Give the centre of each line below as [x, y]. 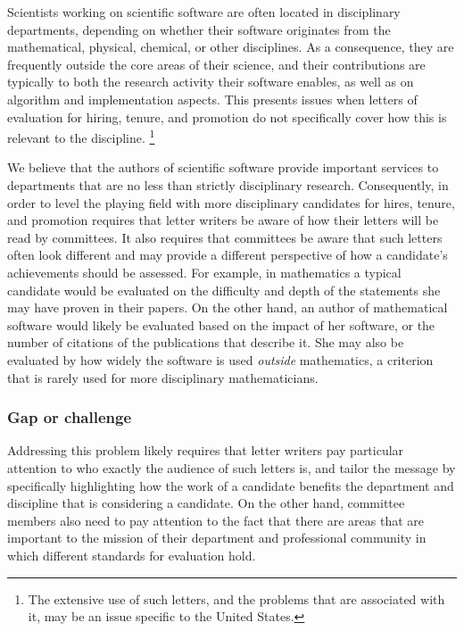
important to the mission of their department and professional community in [217, 538]
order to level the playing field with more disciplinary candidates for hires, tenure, [231, 202]
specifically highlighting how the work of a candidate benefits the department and [231, 485]
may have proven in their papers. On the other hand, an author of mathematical [228, 307]
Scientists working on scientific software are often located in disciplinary [204, 12]
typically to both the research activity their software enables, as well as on [211, 82]
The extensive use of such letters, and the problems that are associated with [236, 598]
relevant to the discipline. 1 [81, 136]
